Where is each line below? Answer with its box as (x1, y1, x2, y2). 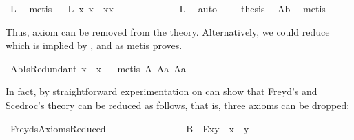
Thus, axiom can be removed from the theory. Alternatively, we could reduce (6, 24, 330, 39)
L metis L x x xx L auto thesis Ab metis (10, 1, 326, 15)
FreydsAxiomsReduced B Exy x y (10, 121, 249, 135)
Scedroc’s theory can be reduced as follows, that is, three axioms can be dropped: (6, 97, 350, 112)
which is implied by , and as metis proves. (6, 38, 183, 52)
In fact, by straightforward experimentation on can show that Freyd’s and (6, 84, 317, 99)
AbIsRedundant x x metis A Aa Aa (10, 61, 186, 75)
